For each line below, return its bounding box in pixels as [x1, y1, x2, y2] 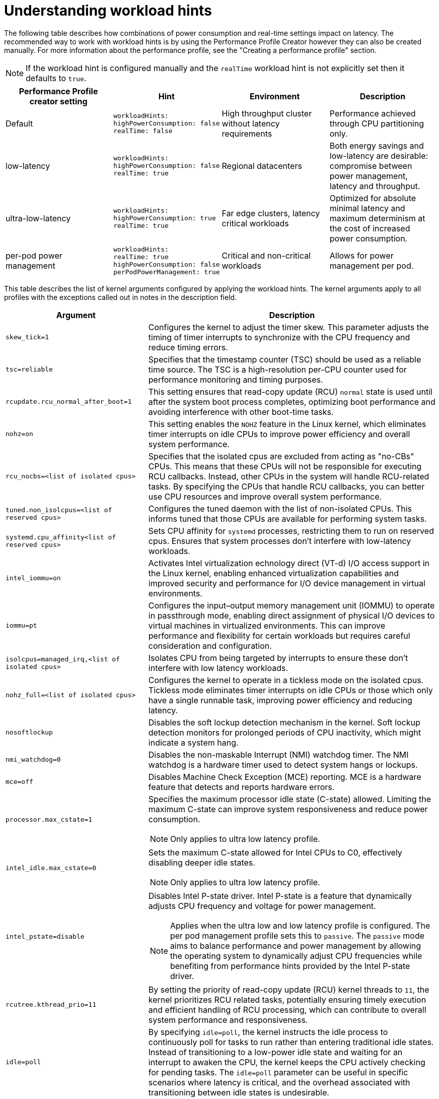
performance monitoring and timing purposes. [148, 374, 323, 385]
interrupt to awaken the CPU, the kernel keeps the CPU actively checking [148, 1057, 425, 1067]
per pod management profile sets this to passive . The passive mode [170, 930, 425, 941]
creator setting [29, 96, 88, 106]
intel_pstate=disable [6, 933, 85, 941]
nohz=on [6, 430, 33, 438]
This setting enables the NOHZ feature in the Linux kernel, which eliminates [148, 418, 426, 429]
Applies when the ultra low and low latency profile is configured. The [170, 920, 430, 931]
